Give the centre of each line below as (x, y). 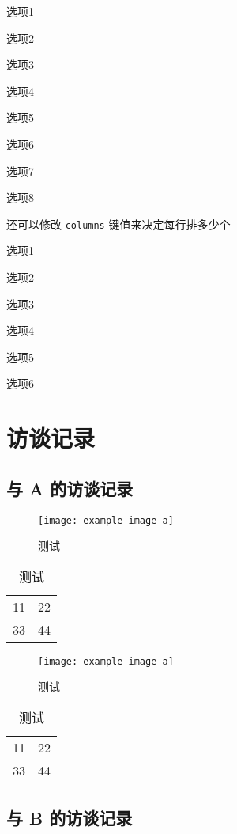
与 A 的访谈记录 (70, 488)
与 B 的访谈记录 (70, 818)
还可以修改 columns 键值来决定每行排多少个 (118, 224)
